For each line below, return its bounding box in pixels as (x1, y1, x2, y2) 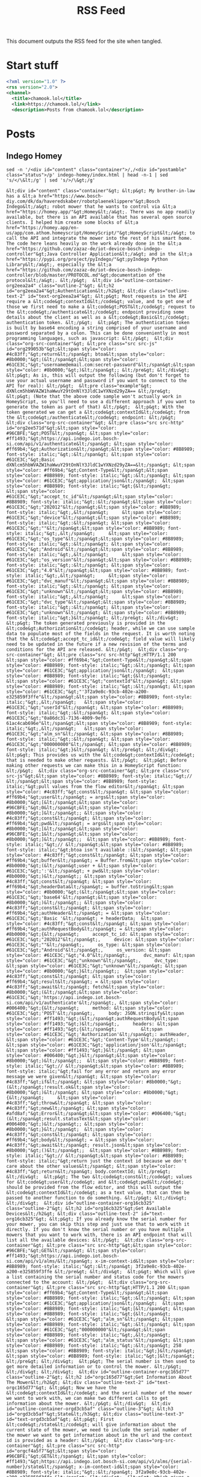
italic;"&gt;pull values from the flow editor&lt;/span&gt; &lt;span (6, 784, 185, 790)
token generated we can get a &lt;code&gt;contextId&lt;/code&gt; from (6, 409, 190, 416)
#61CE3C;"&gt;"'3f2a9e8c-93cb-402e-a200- (44, 689, 149, 695)
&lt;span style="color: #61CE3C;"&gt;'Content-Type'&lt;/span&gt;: (6, 1037, 179, 1043)
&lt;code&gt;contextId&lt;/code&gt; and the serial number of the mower (6, 1390, 193, 1396)
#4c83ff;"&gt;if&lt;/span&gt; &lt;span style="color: (6, 1079, 144, 1085)
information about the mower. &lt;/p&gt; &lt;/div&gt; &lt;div (6, 1400, 171, 1407)
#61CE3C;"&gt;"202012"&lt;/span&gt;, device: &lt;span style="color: (6, 936, 196, 943)
